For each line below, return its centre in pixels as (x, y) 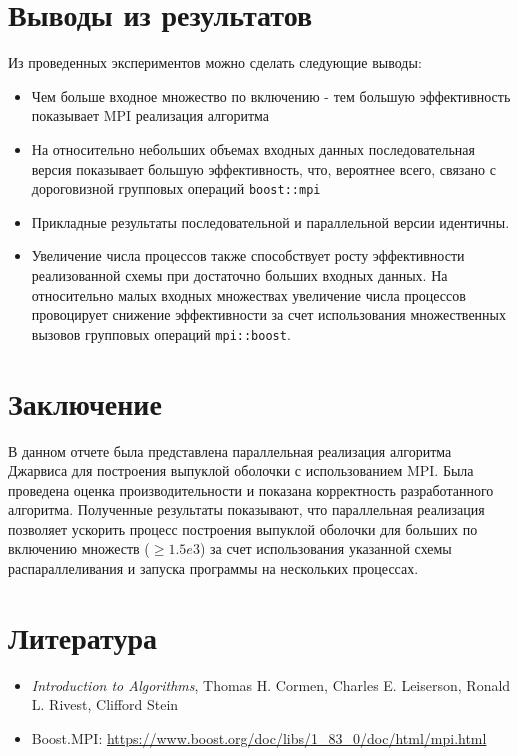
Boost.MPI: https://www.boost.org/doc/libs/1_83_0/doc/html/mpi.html (259, 737)
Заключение (85, 402)
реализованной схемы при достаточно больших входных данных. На (239, 274)
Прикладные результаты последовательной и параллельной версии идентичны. (270, 221)
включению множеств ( (79, 548)
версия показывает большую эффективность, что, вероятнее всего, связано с (263, 168)
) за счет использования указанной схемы (325, 548)
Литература (82, 636)
